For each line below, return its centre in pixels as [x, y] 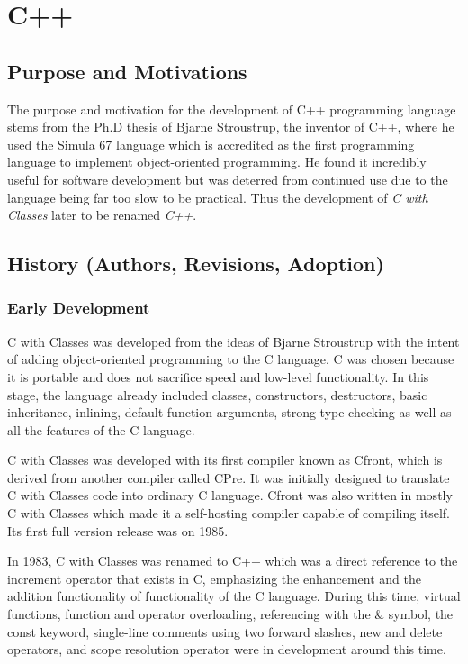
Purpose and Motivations [127, 71]
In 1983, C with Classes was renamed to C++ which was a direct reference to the [233, 561]
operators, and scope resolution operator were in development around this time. [227, 649]
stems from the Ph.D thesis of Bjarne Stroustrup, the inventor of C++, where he [231, 127]
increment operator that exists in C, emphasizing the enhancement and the [214, 578]
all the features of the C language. [101, 429]
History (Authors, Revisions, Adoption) [196, 264]
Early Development [79, 308]
